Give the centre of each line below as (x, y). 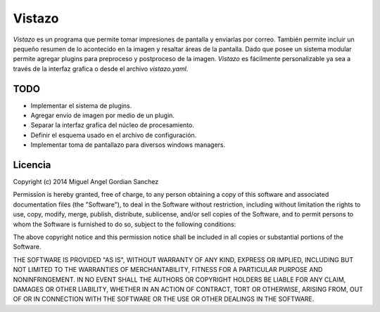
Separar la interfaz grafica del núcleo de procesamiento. (113, 125)
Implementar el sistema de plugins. (81, 105)
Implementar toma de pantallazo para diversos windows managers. (128, 145)
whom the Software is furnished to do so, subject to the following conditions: (125, 224)
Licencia (32, 165)
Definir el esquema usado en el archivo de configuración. (114, 135)
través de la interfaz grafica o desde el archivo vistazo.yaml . (101, 69)
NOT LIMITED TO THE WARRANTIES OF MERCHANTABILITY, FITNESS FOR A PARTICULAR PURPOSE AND (168, 270)
